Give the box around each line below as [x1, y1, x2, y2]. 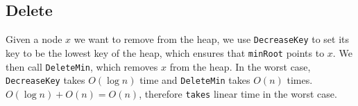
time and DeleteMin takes [139, 73, 250, 87]
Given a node [6, 32, 62, 46]
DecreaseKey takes [6, 73, 85, 87]
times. [287, 73, 313, 87]
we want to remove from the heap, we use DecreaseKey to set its [74, 32, 350, 46]
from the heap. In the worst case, [169, 59, 311, 73]
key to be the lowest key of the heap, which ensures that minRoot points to [6, 45, 325, 60]
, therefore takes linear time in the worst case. [139, 86, 337, 100]
